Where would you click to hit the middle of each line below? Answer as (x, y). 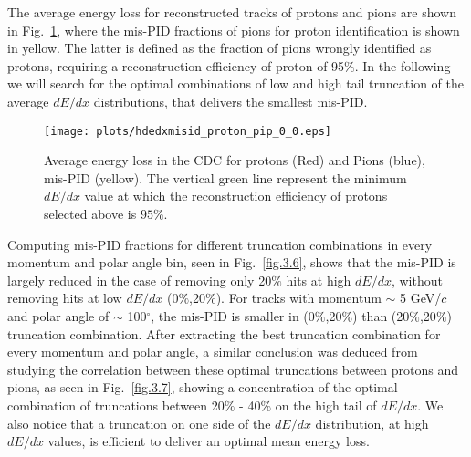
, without (417, 280)
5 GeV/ (421, 298)
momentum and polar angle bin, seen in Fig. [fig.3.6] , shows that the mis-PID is (232, 262)
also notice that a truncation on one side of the (139, 423)
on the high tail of (326, 405)
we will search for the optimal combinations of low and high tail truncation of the (236, 83)
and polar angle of (58, 315)
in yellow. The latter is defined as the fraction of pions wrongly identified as (220, 48)
